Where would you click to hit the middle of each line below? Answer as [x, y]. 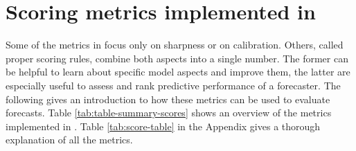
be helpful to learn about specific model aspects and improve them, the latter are [178, 72]
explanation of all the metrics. [69, 140]
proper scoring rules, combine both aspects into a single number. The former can [177, 58]
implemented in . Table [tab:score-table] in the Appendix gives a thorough [163, 126]
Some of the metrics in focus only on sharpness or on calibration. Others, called [175, 45]
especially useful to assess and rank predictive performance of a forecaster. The [173, 85]
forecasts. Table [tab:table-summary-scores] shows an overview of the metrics [169, 113]
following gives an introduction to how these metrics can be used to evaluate [168, 99]
